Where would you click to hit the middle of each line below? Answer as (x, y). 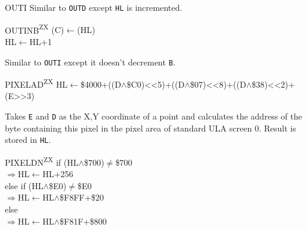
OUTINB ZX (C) (35, 29)
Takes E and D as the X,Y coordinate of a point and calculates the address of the (153, 116)
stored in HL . (28, 140)
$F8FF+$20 (82, 197)
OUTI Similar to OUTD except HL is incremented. (94, 7)
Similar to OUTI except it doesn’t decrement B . (90, 62)
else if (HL (24, 185)
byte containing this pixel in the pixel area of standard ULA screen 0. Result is (150, 128)
